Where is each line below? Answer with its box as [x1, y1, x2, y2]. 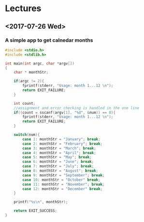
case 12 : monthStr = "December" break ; [22, 186, 103, 191]
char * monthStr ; [14, 70, 49, 75]
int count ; [14, 101, 36, 106]
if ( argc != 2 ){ [14, 79, 44, 84]
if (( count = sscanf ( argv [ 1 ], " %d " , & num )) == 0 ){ [14, 110, 116, 115]
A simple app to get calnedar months [5, 37, 93, 44]
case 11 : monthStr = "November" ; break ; [22, 182, 105, 187]
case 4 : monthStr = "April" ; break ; [22, 150, 96, 155]
